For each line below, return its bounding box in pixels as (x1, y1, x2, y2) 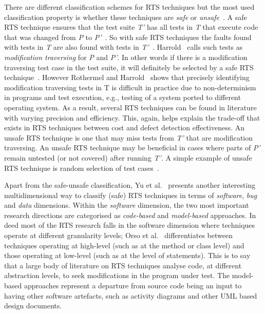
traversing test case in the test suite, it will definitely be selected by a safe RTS (4, 62, 254, 72)
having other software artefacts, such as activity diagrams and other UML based (4, 290, 257, 301)
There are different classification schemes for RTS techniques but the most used (4, 2, 255, 12)
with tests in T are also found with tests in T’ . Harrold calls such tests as (4, 42, 243, 52)
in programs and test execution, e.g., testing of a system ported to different (4, 92, 241, 103)
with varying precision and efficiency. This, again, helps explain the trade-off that (4, 112, 260, 123)
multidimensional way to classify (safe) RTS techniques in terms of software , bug (4, 189, 257, 200)
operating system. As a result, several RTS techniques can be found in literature (4, 102, 257, 112)
